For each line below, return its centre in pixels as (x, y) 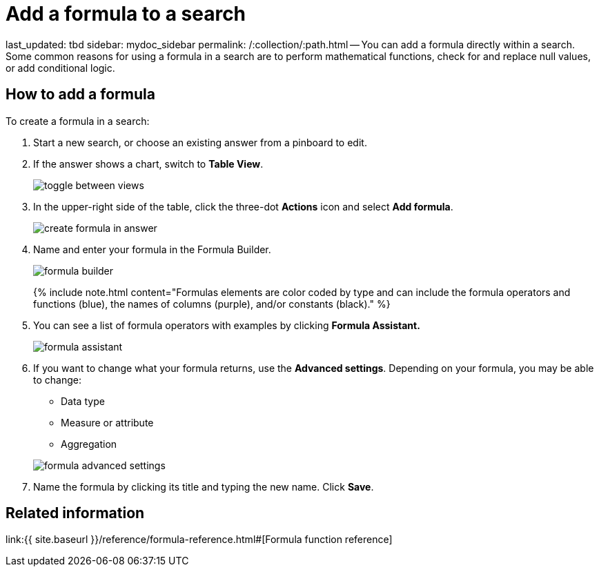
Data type (83, 401)
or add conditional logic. (60, 68)
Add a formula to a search (126, 14)
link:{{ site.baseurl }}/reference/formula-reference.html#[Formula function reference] (199, 540)
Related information (75, 513)
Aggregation (89, 444)
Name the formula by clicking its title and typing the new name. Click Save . (204, 486)
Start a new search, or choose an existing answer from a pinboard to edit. (200, 142)
